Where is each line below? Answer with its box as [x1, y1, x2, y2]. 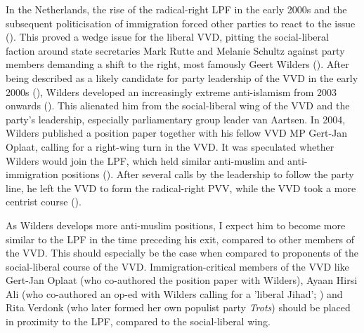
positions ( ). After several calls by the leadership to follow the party [61, 167, 354, 182]
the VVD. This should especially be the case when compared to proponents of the [6, 245, 358, 260]
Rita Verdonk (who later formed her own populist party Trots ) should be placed [6, 300, 351, 315]
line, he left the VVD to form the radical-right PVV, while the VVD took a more [6, 180, 356, 195]
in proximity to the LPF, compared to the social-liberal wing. [6, 314, 271, 329]
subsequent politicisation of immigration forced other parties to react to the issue [6, 15, 356, 30]
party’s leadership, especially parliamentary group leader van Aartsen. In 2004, [6, 111, 346, 126]
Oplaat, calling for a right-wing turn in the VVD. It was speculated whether [6, 139, 334, 154]
